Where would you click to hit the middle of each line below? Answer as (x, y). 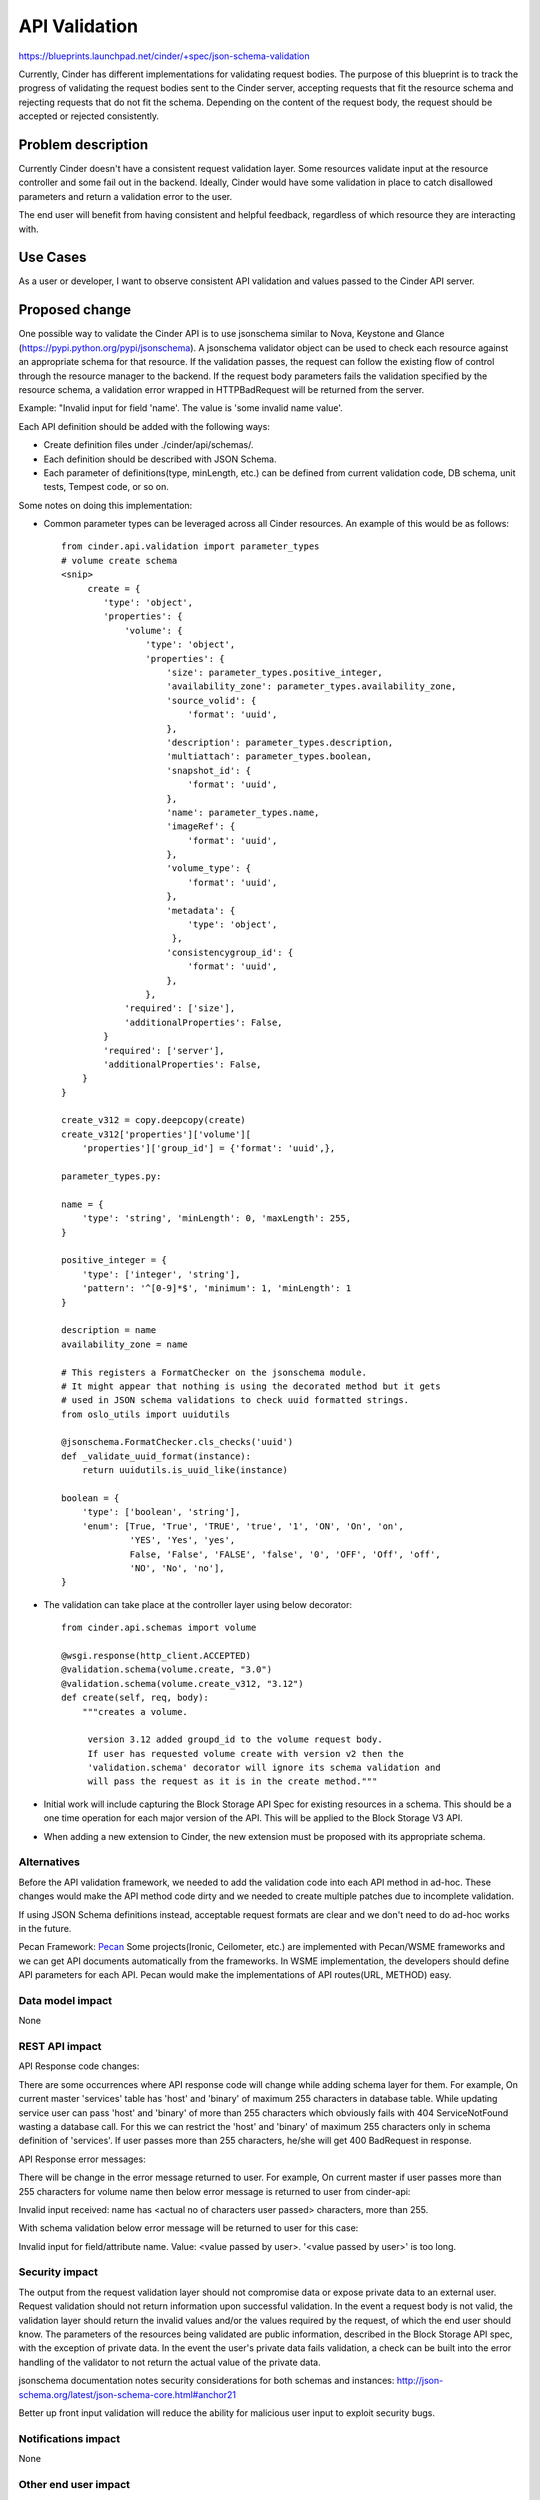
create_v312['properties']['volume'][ (156, 1134)
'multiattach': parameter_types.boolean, (269, 756)
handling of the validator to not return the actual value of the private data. (169, 2362)
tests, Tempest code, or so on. (106, 487)
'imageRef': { (201, 826)
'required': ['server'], (164, 1050)
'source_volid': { (211, 700)
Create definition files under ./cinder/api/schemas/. (148, 445)
